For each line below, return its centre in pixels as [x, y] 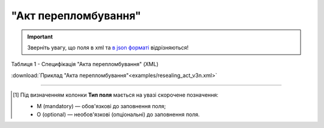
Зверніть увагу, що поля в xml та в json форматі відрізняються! [108, 47]
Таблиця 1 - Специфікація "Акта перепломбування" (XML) [85, 64]
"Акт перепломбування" [76, 16]
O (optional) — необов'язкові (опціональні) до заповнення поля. [118, 114]
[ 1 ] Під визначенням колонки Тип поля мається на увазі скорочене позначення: [116, 95]
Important [40, 37]
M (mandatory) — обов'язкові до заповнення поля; [101, 106]
